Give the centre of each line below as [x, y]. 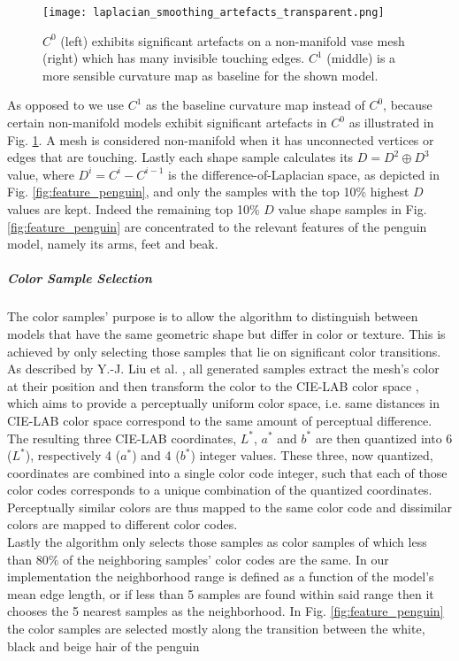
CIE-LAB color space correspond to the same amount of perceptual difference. [220, 420]
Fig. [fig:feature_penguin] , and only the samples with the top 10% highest [208, 192]
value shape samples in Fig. [352, 209]
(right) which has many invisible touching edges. [174, 58]
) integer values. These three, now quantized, [312, 455]
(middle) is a [361, 58]
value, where [41, 174]
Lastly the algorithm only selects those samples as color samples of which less [217, 542]
